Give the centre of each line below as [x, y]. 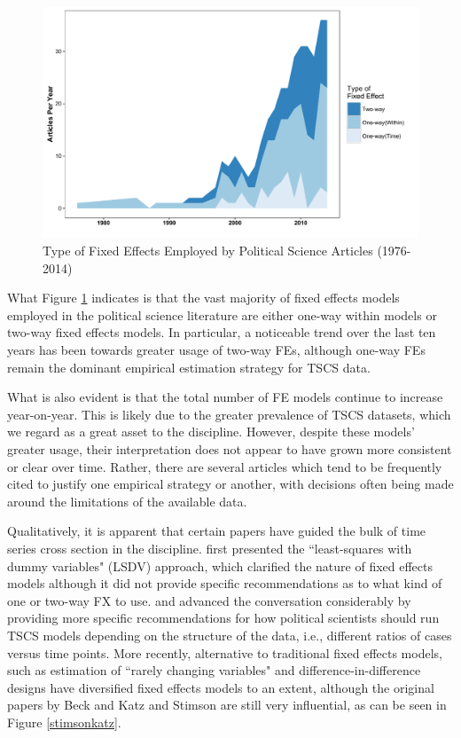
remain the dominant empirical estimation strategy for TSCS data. [189, 367]
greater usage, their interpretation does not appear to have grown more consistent [230, 448]
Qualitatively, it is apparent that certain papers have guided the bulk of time [217, 531]
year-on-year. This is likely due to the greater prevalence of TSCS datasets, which [229, 414]
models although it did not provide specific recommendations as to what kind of [225, 583]
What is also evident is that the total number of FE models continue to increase [225, 397]
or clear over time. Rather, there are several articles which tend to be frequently [225, 466]
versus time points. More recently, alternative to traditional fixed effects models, [225, 652]
